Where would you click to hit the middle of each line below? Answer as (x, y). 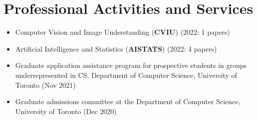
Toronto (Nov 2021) (45, 85)
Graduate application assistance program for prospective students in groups (131, 65)
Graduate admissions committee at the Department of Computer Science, (128, 101)
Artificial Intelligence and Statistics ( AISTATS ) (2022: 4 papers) (116, 48)
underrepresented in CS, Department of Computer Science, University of (126, 75)
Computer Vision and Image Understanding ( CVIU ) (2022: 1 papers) (123, 32)
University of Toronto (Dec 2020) (66, 111)
